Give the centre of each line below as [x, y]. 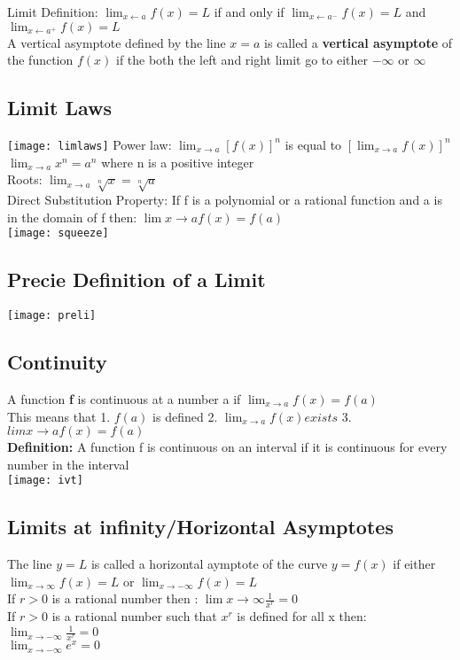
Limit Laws [60, 108]
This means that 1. [59, 416]
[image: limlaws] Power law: [90, 144]
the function [40, 60]
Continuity [57, 362]
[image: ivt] [45, 481]
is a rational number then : [125, 598]
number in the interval [68, 464]
